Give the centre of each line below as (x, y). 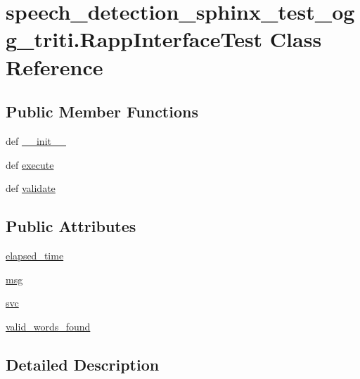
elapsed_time (35, 255)
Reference (54, 66)
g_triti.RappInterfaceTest (134, 39)
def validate (31, 188)
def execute (30, 164)
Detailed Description (83, 364)
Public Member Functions (102, 111)
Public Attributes (71, 226)
